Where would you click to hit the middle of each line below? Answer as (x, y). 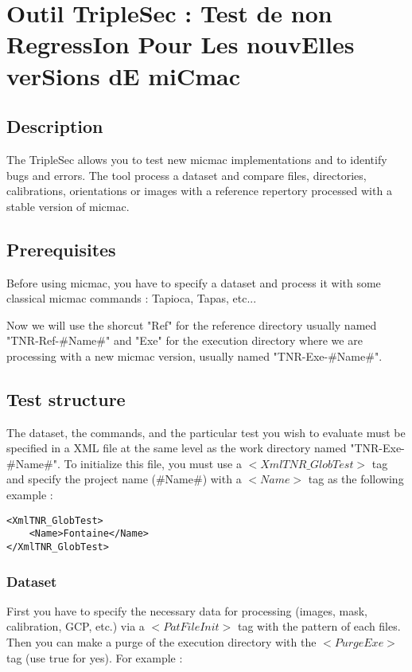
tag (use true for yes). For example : (95, 657)
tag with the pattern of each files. (319, 626)
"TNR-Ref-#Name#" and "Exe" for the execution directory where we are (185, 340)
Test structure (66, 399)
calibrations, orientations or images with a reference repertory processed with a (199, 191)
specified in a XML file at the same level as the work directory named (177, 448)
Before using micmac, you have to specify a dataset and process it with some (194, 282)
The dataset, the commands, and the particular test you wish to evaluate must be (206, 432)
